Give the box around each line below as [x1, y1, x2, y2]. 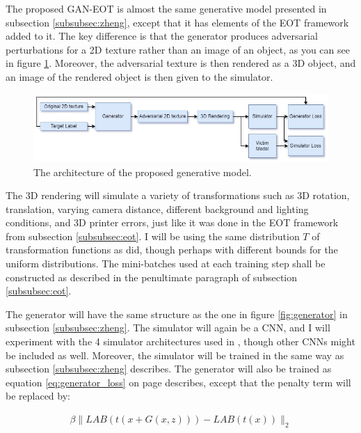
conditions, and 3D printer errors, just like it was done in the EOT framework [6, 215, 339, 230]
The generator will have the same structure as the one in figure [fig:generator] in [6, 306, 348, 321]
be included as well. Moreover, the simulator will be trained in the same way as [6, 347, 344, 362]
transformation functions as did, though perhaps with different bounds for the [6, 242, 338, 257]
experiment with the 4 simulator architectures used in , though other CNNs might [6, 334, 355, 349]
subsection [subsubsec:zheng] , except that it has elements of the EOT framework [6, 15, 349, 29]
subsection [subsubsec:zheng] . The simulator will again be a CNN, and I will [6, 320, 330, 335]
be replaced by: [6, 388, 70, 403]
